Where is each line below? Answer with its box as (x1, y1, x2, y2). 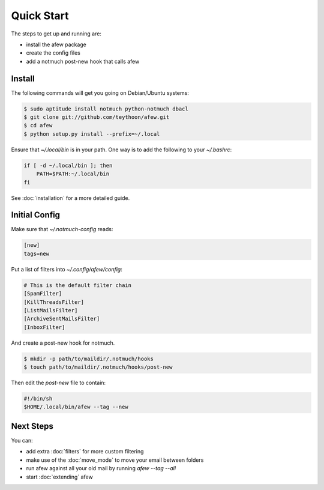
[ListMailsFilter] (23, 307, 78, 313)
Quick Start (11, 9, 69, 22)
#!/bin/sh (23, 395, 53, 402)
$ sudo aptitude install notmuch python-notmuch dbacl (23, 105, 188, 112)
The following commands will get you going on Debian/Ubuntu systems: (11, 89, 189, 96)
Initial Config (11, 210, 60, 220)
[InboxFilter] (23, 324, 65, 330)
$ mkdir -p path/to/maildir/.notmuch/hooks (23, 355, 154, 362)
